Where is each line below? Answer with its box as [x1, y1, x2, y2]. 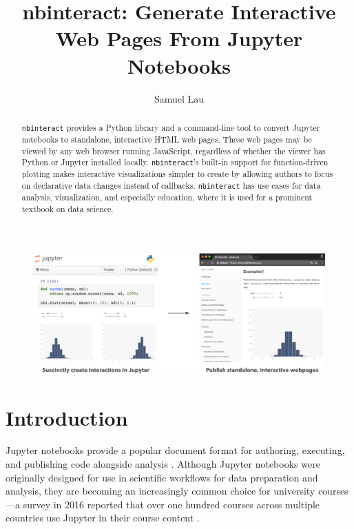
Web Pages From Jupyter [55, 24, 303, 52]
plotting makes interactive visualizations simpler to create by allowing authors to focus [21, 168, 333, 180]
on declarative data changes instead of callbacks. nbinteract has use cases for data [21, 180, 321, 191]
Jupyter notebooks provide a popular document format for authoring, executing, [6, 443, 345, 457]
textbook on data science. [21, 203, 114, 214]
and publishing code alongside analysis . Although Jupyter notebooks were [6, 457, 320, 471]
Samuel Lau [154, 91, 205, 105]
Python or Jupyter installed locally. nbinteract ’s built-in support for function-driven [21, 156, 329, 168]
